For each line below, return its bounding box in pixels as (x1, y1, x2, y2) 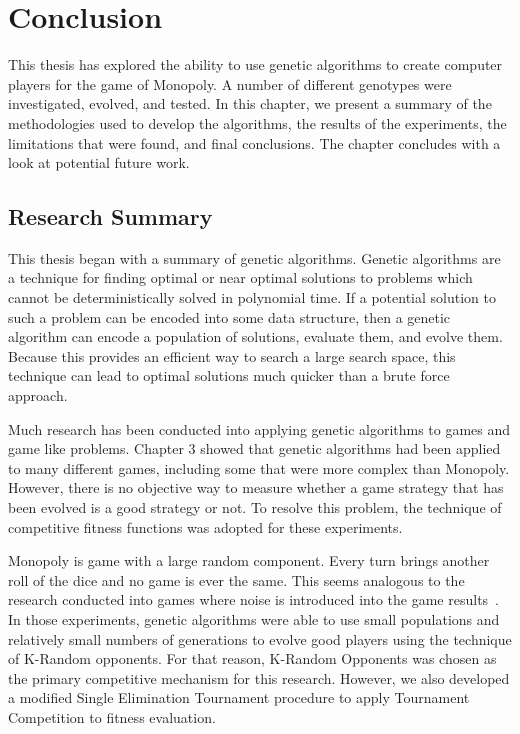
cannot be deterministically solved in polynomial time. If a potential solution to (8, 287, 496, 308)
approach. (8, 385, 68, 406)
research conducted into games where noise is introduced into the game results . (8, 589, 500, 610)
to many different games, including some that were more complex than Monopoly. (8, 457, 510, 478)
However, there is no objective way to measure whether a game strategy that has (8, 477, 504, 498)
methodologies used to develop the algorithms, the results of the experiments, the (8, 112, 507, 133)
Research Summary (8, 201, 213, 232)
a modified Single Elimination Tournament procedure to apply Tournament (8, 687, 470, 708)
